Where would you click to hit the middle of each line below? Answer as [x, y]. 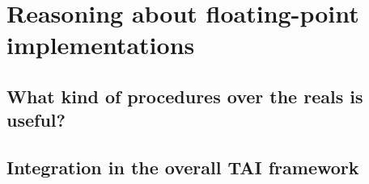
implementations [101, 45]
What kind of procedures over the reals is [185, 96]
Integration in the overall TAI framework [183, 167]
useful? [36, 120]
